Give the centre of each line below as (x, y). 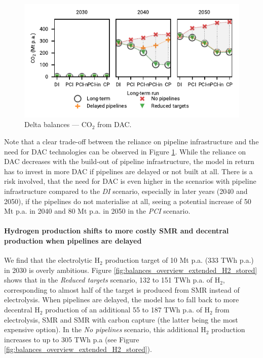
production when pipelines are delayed (73, 240)
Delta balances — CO (58, 124)
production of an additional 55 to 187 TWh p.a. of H (127, 310)
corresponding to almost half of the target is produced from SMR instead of (122, 289)
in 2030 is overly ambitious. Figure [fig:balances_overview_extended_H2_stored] (131, 270)
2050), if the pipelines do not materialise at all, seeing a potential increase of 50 (128, 201)
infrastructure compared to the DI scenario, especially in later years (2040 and (126, 191)
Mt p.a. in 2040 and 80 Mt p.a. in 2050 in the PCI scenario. (97, 211)
